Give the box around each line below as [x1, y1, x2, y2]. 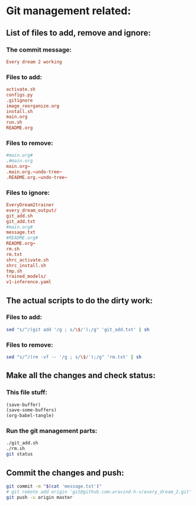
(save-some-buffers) [6, 407, 57, 413]
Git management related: [6, 4, 131, 18]
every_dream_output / [6, 207, 57, 213]
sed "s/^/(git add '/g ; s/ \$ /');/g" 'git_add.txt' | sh [6, 326, 150, 332]
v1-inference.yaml [6, 279, 52, 285]
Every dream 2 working [6, 59, 62, 65]
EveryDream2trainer [6, 202, 54, 208]
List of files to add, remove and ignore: [6, 28, 151, 38]
